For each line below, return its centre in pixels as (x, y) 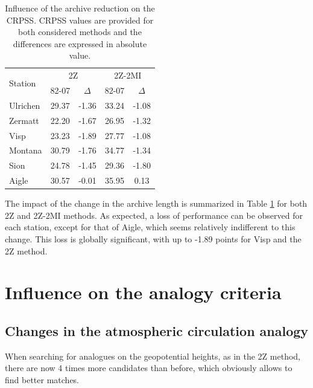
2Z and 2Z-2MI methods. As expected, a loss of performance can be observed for (154, 215)
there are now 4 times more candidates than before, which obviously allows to (149, 368)
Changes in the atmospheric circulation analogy (157, 330)
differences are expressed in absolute (80, 43)
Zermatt (24, 120)
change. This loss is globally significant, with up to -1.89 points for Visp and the (153, 239)
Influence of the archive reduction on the (80, 8)
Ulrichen (25, 105)
